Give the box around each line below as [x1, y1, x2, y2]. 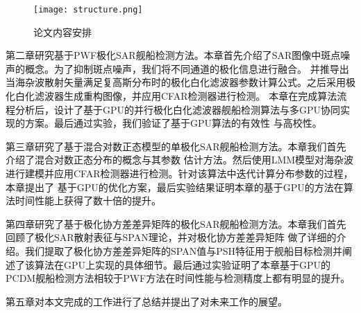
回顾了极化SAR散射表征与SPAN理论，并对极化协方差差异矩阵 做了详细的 [6, 230, 337, 244]
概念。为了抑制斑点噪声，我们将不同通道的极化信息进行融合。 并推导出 [24, 61, 349, 75]
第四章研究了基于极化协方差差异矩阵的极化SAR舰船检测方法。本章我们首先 [6, 216, 346, 231]
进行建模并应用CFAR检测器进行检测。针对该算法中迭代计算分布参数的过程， [6, 166, 353, 180]
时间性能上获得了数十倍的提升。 [15, 193, 161, 208]
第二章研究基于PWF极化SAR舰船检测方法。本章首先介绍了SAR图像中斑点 [6, 48, 341, 62]
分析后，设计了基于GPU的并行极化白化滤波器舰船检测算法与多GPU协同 [15, 102, 341, 116]
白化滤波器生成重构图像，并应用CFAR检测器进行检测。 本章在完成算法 [15, 89, 337, 103]
